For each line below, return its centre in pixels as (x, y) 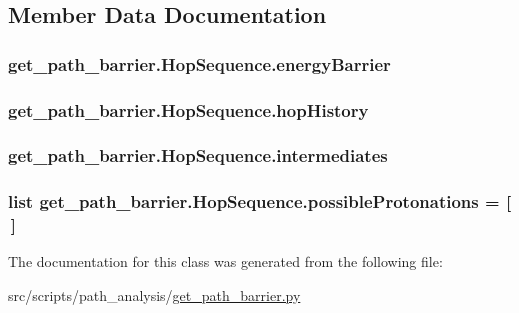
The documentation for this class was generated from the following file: (225, 261)
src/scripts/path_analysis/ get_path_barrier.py (154, 295)
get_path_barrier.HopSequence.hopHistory (188, 109)
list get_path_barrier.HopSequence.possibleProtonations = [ (260, 201)
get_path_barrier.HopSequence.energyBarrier (199, 63)
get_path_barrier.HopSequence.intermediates (198, 155)
